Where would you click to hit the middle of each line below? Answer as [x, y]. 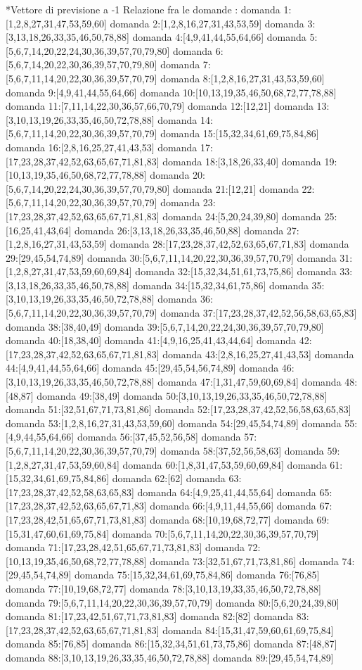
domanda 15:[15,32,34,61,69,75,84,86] [240, 133]
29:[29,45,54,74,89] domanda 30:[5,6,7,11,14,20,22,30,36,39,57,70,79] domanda [171, 257]
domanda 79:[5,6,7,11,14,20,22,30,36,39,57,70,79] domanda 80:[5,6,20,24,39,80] [173, 602]
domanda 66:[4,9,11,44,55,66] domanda [233, 506]
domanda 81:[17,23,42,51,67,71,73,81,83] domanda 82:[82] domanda [150, 616]
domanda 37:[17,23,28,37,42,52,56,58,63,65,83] [259, 313]
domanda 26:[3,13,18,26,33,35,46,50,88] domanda [179, 230]
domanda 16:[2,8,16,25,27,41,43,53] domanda [102, 147]
